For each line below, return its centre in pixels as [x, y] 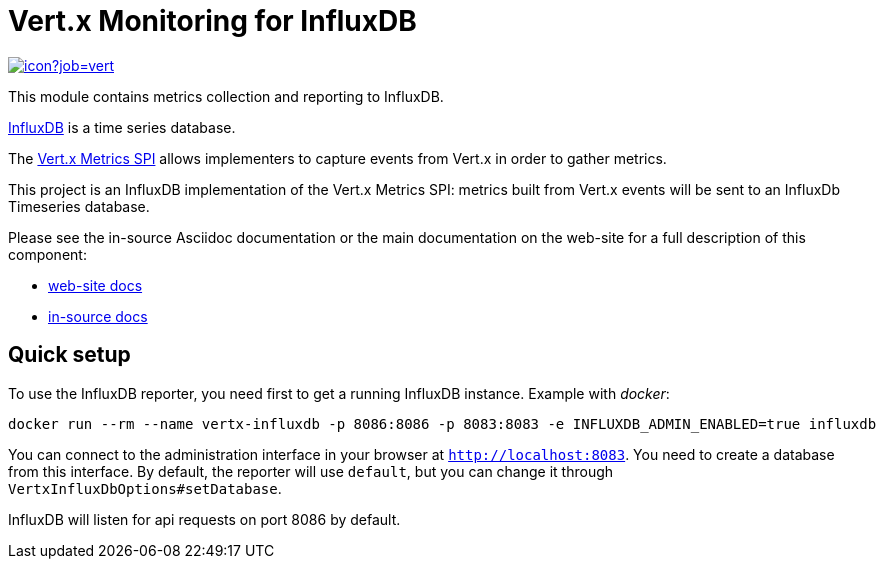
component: [47, 254]
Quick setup [69, 355]
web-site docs [95, 285]
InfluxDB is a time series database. [122, 127]
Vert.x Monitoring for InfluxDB [212, 21]
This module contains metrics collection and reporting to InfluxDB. [226, 96]
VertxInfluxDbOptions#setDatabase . [145, 488]
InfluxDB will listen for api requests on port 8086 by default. [204, 519]
